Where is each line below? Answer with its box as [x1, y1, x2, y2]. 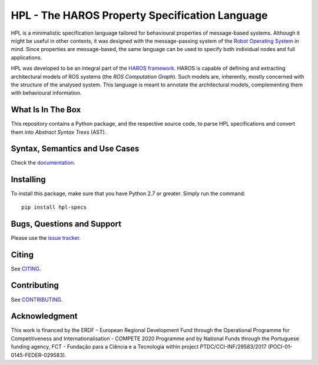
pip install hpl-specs [21, 203, 87, 210]
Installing [11, 175, 47, 185]
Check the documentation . [11, 159, 76, 166]
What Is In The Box [11, 105, 81, 115]
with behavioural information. [11, 89, 82, 96]
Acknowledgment [11, 312, 78, 322]
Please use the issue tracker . [11, 234, 81, 241]
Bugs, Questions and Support [11, 219, 122, 229]
